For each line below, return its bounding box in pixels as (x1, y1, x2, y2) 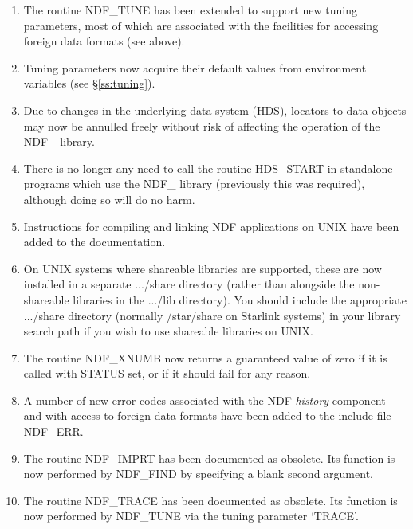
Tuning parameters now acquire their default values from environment (23, 59, 367, 76)
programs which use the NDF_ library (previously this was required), (23, 175, 365, 192)
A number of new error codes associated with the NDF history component (23, 391, 386, 408)
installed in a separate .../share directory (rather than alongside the (23, 276, 355, 292)
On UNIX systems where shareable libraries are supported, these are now (23, 260, 382, 276)
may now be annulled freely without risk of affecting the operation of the (23, 117, 380, 134)
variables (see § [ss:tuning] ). (23, 75, 155, 92)
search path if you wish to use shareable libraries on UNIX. (23, 323, 313, 339)
